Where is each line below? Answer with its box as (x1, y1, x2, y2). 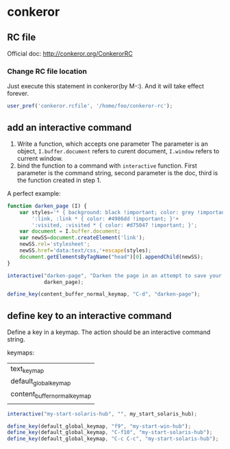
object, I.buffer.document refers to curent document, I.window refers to (16, 146, 220, 155)
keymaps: (7, 348, 35, 357)
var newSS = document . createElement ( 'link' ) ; (19, 234, 146, 242)
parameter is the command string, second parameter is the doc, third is (16, 168, 218, 177)
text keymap (10, 364, 44, 375)
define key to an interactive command (7, 309, 172, 322)
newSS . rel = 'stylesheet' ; (19, 241, 90, 248)
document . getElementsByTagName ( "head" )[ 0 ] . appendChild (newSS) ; (19, 253, 204, 260)
